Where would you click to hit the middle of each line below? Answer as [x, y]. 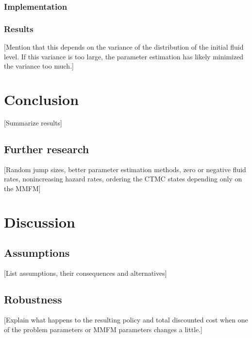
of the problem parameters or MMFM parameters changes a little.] [103, 329]
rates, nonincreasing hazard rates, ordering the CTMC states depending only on [123, 179]
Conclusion [42, 99]
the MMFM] [22, 188]
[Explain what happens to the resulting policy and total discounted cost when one [126, 319]
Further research [47, 149]
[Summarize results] [33, 122]
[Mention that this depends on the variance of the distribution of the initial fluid [124, 47]
